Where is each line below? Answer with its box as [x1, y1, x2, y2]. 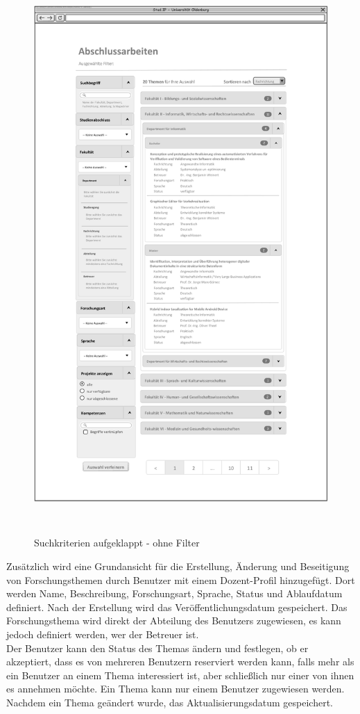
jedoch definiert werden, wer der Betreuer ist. [6, 626, 199, 641]
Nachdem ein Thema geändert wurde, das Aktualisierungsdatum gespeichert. [6, 695, 334, 709]
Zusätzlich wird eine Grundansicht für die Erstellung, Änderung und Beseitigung [6, 558, 350, 573]
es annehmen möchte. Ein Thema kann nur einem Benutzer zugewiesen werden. [6, 681, 345, 696]
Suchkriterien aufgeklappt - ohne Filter [34, 535, 200, 550]
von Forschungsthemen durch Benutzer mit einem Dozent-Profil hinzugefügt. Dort [6, 572, 355, 587]
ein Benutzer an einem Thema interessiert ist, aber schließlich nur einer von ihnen [6, 667, 354, 682]
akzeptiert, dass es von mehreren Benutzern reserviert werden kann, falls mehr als [6, 654, 354, 669]
